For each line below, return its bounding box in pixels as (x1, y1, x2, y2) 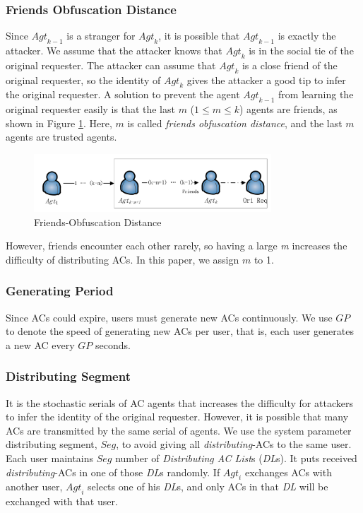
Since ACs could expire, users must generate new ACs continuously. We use (6, 309, 333, 324)
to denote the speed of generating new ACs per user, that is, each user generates (6, 324, 354, 338)
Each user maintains (6, 450, 94, 465)
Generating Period (6, 282, 114, 300)
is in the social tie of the (249, 43, 354, 58)
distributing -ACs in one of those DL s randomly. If (6, 464, 220, 479)
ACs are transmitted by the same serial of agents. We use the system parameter (6, 423, 352, 437)
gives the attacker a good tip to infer (186, 72, 346, 87)
